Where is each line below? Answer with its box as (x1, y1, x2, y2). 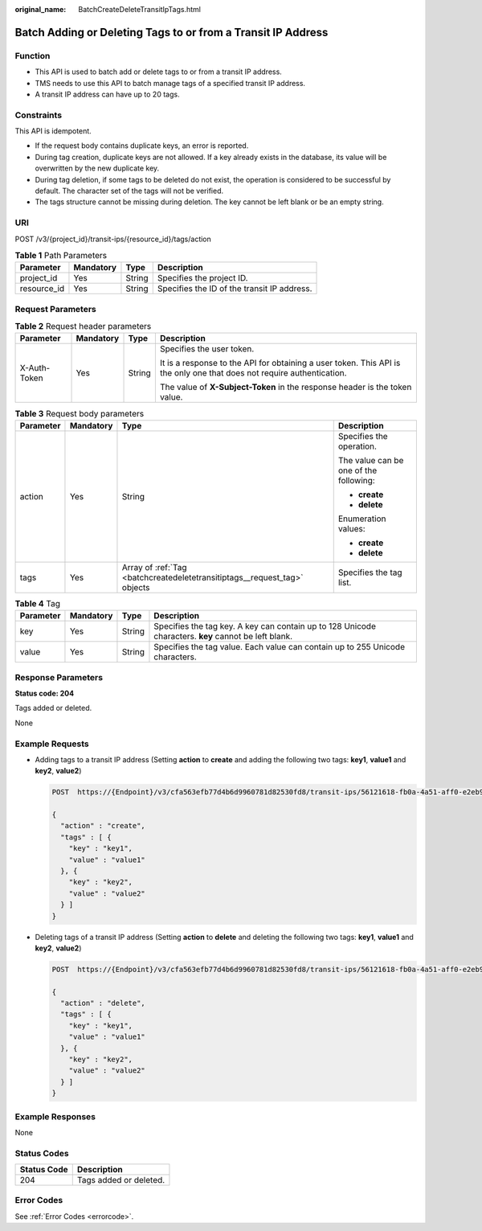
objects (121, 581, 150, 593)
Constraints (14, 109, 63, 121)
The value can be (337, 454, 404, 466)
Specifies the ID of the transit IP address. (157, 283, 312, 294)
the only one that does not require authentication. (159, 367, 347, 379)
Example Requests (14, 738, 89, 749)
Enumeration (337, 513, 386, 524)
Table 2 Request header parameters (14, 321, 152, 332)
